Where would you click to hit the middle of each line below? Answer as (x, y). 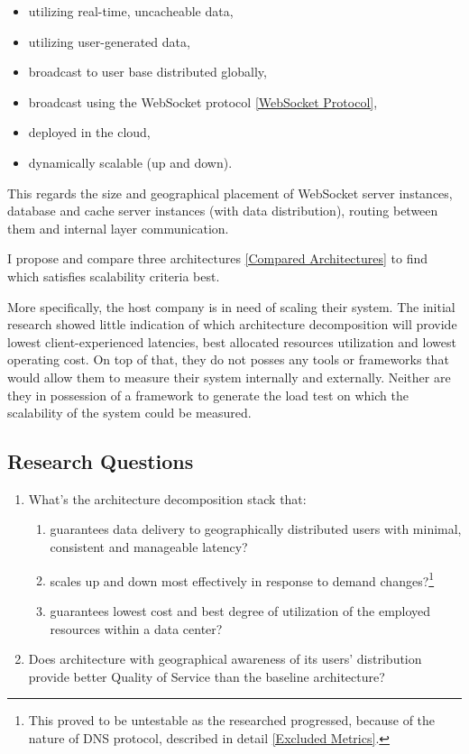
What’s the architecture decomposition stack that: (167, 498)
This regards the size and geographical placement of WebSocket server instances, (230, 193)
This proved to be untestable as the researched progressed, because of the (232, 720)
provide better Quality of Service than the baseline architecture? (207, 676)
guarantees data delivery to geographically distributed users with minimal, (256, 529)
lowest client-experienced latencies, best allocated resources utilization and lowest (232, 341)
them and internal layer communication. (118, 228)
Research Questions (101, 461)
